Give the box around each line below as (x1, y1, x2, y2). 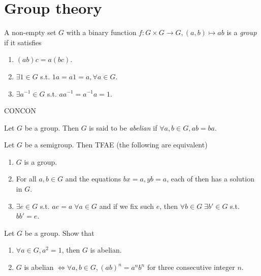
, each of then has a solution (167, 173, 254, 184)
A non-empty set (4, 27, 56, 38)
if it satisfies (4, 37, 42, 47)
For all (16, 173, 37, 184)
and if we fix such (99, 200, 154, 211)
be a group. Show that (24, 227, 94, 238)
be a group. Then (24, 122, 79, 133)
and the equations (65, 173, 121, 184)
